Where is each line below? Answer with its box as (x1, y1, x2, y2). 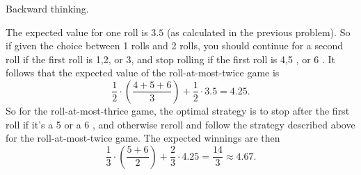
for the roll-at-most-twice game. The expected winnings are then (6, 131, 280, 145)
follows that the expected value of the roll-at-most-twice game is (6, 65, 280, 80)
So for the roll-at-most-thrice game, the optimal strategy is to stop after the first (6, 103, 350, 117)
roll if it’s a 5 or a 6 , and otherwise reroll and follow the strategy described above (6, 117, 355, 131)
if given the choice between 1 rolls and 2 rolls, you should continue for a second (6, 38, 343, 53)
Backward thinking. (6, 1, 89, 15)
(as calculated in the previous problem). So (166, 24, 351, 39)
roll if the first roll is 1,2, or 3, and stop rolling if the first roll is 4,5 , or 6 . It (6, 51, 335, 66)
